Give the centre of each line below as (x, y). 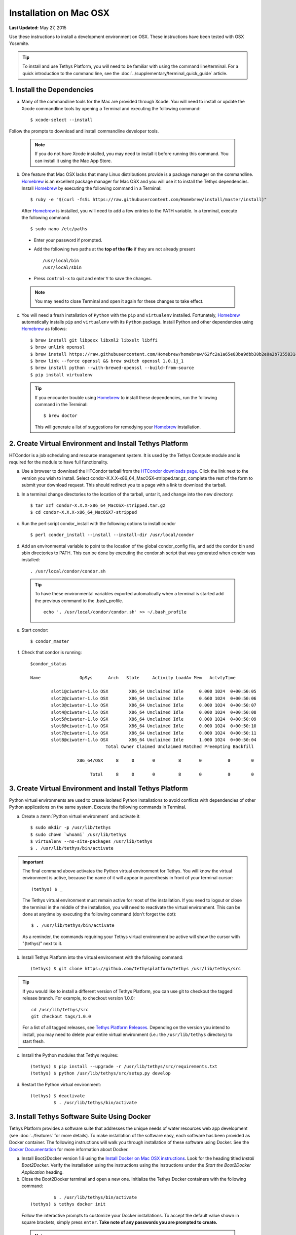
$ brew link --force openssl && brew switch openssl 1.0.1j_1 (107, 361)
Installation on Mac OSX (59, 13)
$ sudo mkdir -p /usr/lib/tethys (71, 828)
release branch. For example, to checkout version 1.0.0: (79, 998)
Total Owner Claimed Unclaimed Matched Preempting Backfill (180, 747)
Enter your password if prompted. (68, 240)
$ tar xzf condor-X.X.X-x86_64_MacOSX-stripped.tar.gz (98, 505)
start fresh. (34, 1041)
